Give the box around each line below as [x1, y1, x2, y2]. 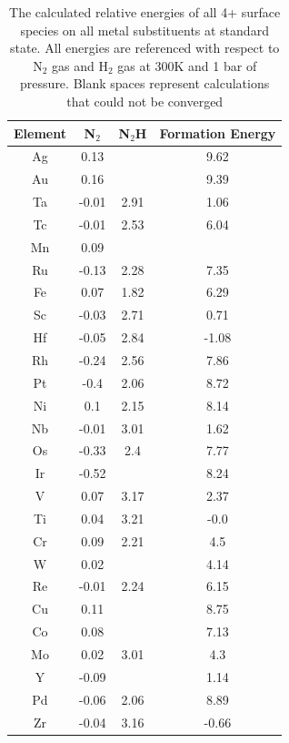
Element [14, 123, 66, 142]
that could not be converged [66, 91, 224, 110]
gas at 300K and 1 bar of [117, 56, 257, 75]
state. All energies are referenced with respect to [10, 38, 280, 57]
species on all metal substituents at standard [20, 20, 269, 39]
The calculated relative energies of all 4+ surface [9, 3, 281, 21]
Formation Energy [159, 123, 276, 142]
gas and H [51, 56, 108, 75]
